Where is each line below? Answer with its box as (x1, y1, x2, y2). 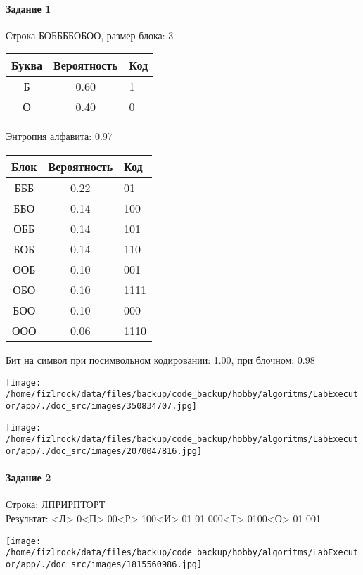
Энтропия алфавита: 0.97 (6, 129, 113, 144)
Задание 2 (6, 470, 51, 485)
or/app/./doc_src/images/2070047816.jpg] (6, 446, 203, 456)
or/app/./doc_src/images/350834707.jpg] (6, 400, 198, 411)
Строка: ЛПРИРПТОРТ (6, 497, 106, 512)
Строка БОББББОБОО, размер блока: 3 (6, 27, 174, 42)
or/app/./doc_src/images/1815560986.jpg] (6, 559, 203, 569)
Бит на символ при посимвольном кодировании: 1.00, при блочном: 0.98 (6, 352, 315, 367)
